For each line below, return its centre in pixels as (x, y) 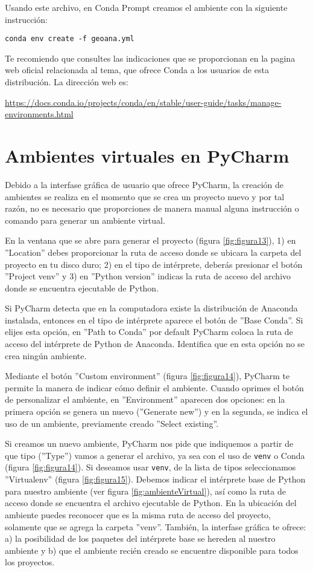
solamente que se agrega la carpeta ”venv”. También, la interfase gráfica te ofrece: (156, 526)
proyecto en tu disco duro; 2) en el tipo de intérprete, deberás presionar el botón (154, 264)
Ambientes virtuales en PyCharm (147, 155)
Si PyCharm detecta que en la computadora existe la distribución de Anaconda (151, 308)
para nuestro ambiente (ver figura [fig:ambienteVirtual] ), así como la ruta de (145, 491)
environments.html (39, 114)
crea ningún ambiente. (46, 355)
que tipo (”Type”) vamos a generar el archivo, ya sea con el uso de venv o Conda (155, 455)
